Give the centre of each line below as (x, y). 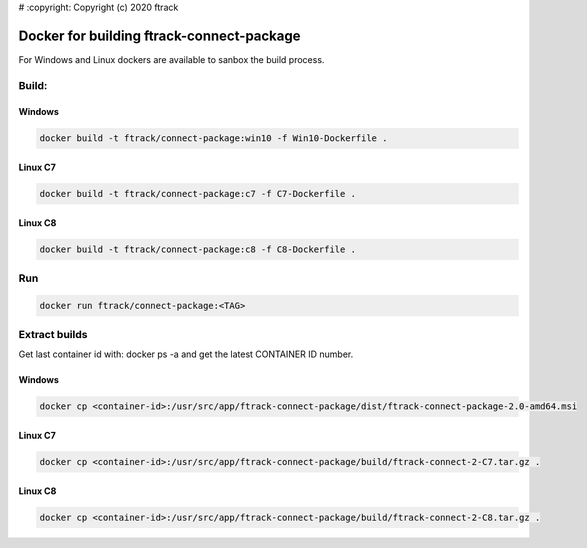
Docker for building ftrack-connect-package (159, 35)
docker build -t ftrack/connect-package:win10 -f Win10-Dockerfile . (213, 138)
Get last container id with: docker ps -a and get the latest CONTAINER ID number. (186, 354)
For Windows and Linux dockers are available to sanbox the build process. (171, 59)
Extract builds (53, 335)
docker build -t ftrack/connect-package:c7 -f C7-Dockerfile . (198, 194)
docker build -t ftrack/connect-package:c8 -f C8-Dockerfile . (198, 249)
